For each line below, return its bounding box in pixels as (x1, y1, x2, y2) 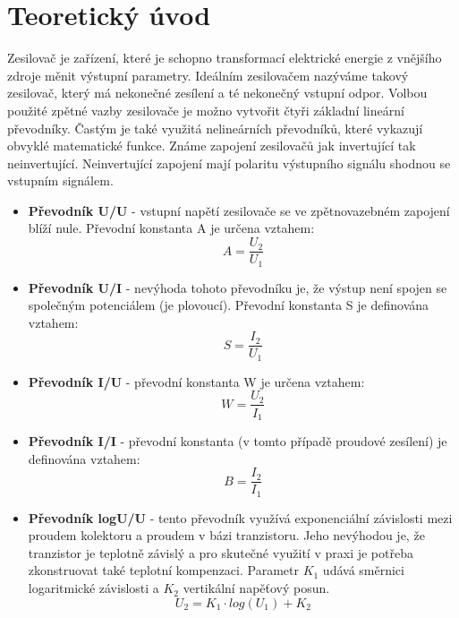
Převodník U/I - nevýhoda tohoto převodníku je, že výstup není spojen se (28, 278, 447, 296)
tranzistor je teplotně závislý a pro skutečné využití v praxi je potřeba (28, 543, 413, 562)
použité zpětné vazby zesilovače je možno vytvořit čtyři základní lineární (7, 100, 404, 119)
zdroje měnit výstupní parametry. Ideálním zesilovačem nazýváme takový (7, 65, 409, 84)
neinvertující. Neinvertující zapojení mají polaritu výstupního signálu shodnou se (7, 153, 451, 172)
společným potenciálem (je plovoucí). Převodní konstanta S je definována (28, 296, 429, 314)
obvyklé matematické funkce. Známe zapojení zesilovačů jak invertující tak (7, 136, 416, 155)
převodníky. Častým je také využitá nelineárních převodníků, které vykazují (7, 118, 423, 137)
